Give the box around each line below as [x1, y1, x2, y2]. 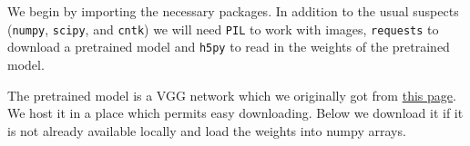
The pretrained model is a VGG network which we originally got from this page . [7, 85, 456, 104]
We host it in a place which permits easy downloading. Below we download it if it [7, 103, 464, 122]
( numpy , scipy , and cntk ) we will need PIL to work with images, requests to [7, 19, 439, 38]
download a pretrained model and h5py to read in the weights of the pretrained [7, 37, 450, 56]
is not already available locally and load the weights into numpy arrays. [7, 121, 406, 140]
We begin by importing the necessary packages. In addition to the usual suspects [7, 2, 459, 20]
